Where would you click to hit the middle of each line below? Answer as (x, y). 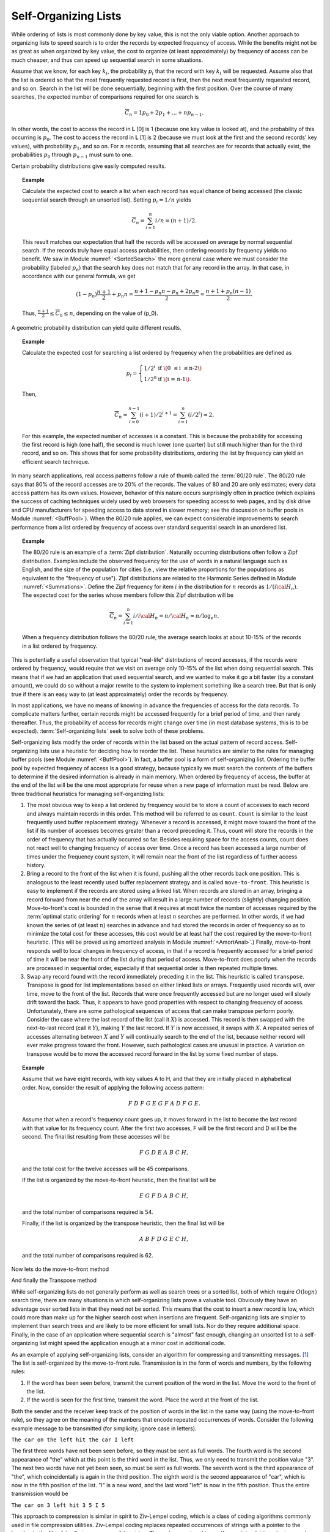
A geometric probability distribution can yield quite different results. (96, 327)
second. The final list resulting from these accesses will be (96, 1137)
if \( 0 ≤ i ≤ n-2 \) (180, 368)
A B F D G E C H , (164, 1239)
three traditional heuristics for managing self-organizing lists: (88, 794)
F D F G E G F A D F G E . (164, 1103)
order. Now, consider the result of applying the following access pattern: (113, 1087)
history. (36, 865)
